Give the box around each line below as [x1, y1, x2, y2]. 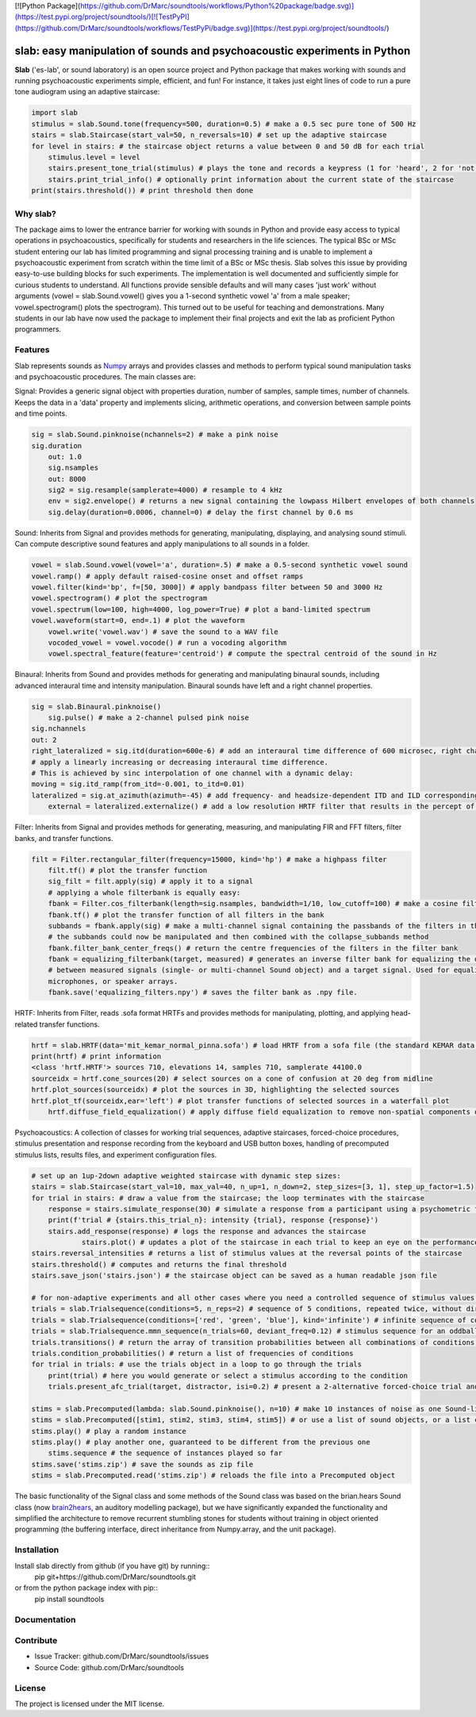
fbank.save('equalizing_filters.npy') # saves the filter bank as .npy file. [48, 988, 359, 997]
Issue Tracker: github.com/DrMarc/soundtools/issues [34, 1651, 209, 1661]
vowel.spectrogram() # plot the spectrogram [31, 593, 208, 603]
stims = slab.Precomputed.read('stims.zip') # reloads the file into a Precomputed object [31, 1471, 396, 1480]
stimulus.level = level [48, 153, 140, 162]
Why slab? [14, 208, 57, 219]
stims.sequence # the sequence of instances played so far [48, 1449, 283, 1458]
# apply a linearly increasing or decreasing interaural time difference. [31, 758, 329, 766]
